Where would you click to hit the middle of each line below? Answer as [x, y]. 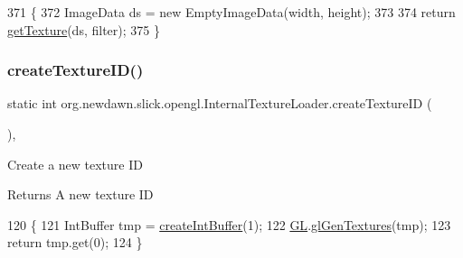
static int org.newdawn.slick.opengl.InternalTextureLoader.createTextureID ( [220, 103]
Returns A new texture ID [80, 194]
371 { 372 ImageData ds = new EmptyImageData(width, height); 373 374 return [231, 12]
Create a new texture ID [75, 164]
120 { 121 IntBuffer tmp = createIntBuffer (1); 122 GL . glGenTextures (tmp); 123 [229, 224]
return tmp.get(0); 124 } [75, 242]
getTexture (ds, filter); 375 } [84, 29]
